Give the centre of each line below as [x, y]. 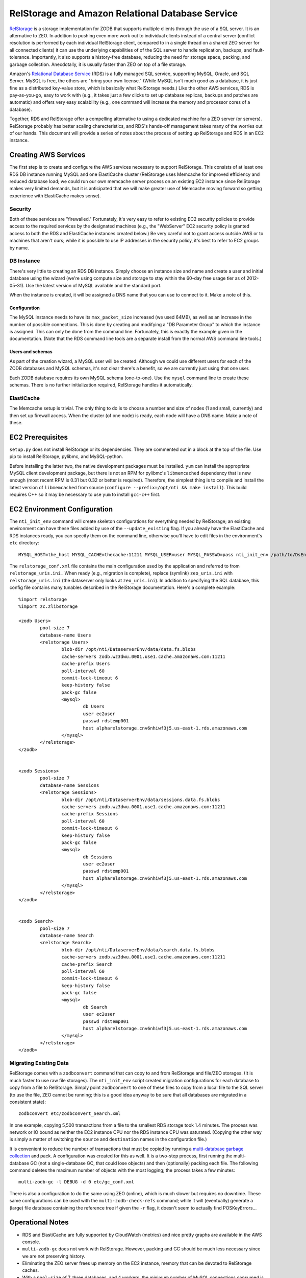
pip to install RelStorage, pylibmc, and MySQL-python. [66, 457]
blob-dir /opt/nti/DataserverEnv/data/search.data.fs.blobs [138, 950]
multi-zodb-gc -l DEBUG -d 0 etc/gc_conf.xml [76, 1182]
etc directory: [24, 543]
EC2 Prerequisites [39, 437]
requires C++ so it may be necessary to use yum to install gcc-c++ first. [85, 495]
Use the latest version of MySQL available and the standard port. [94, 285]
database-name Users [66, 635]
